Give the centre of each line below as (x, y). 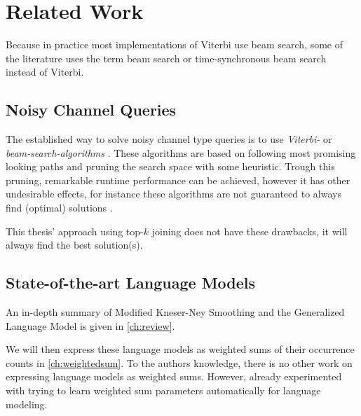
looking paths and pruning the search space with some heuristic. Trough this (170, 166)
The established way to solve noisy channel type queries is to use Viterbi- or (169, 139)
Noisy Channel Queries (91, 110)
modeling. (27, 404)
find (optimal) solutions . (59, 208)
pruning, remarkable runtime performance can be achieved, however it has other (178, 180)
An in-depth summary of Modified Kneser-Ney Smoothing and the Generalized (175, 312)
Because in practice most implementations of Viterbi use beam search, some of (174, 44)
